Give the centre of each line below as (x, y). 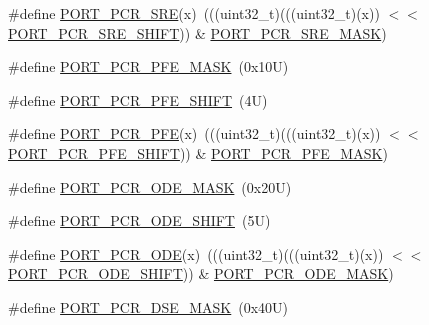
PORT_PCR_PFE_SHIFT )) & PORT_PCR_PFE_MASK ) (198, 152)
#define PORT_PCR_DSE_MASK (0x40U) (148, 306)
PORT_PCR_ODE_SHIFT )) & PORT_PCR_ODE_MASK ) (201, 273)
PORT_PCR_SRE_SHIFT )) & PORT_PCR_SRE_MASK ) (197, 32)
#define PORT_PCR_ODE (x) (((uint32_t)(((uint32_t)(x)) (196, 253)
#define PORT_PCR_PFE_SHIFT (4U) (138, 99)
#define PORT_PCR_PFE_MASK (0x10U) (148, 66)
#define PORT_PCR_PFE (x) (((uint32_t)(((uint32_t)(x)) (194, 133)
